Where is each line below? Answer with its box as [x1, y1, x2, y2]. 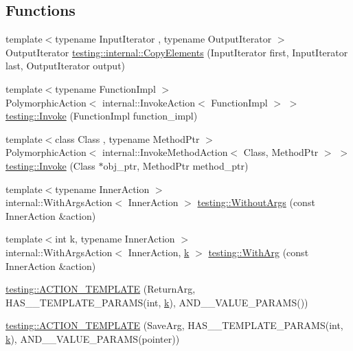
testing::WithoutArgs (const [197, 195, 315, 210]
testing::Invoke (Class [5, 158, 95, 172]
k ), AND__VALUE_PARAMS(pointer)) [5, 331, 180, 346]
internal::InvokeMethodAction [102, 145, 228, 159]
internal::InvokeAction [102, 95, 196, 109]
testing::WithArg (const [208, 245, 309, 259]
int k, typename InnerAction [55, 231, 175, 246]
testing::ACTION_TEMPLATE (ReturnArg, [5, 282, 196, 296]
